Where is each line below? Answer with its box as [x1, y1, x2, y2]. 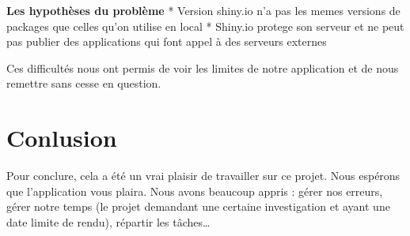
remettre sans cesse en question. [6, 75, 161, 92]
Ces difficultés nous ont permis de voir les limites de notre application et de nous [6, 59, 399, 76]
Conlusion [6, 122, 117, 154]
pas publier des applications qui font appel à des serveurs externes [6, 33, 327, 50]
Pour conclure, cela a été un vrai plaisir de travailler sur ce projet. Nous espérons [6, 167, 401, 184]
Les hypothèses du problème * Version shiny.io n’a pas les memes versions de [6, 2, 401, 18]
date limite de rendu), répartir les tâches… [6, 213, 211, 230]
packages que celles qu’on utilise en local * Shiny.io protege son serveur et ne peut [6, 17, 404, 34]
